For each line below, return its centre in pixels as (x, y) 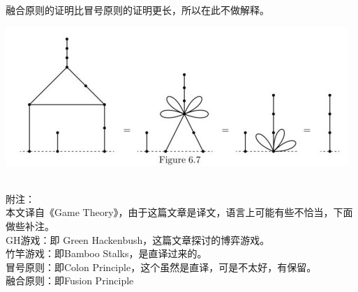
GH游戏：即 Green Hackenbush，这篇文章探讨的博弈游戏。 (138, 239)
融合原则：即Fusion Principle (70, 281)
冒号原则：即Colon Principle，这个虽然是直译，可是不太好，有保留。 (161, 267)
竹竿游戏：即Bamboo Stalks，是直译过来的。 (106, 253)
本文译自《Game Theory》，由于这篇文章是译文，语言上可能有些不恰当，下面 (179, 212)
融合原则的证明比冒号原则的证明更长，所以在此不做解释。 (137, 10)
